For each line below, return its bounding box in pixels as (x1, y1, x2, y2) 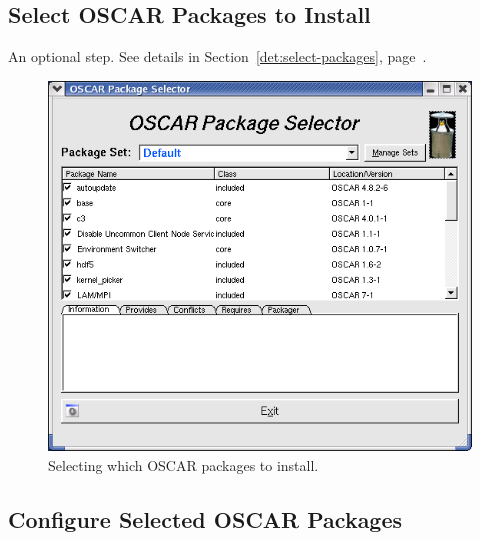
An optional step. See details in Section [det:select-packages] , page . (8, 46, 427, 67)
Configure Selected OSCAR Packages (8, 503, 403, 534)
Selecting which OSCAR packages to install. (48, 454, 319, 475)
